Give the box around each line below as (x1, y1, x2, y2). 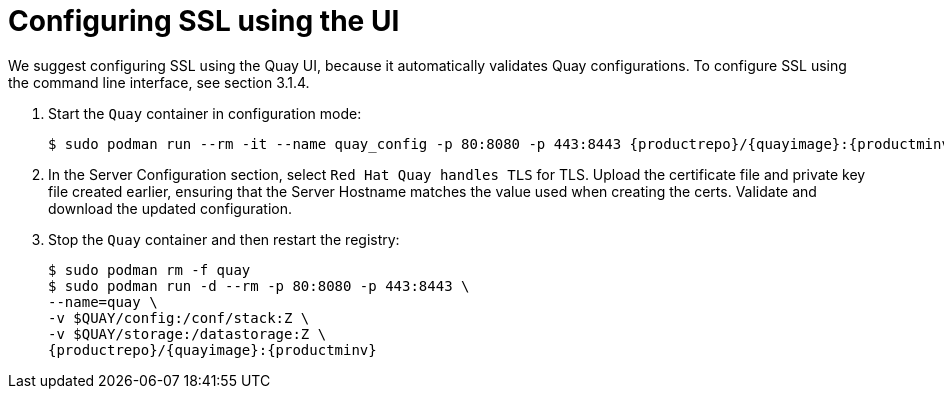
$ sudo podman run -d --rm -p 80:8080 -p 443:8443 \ (48, 277, 470, 294)
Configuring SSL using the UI (8, 4, 400, 38)
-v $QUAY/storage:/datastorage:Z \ (48, 325, 327, 342)
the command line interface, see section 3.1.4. (8, 73, 310, 91)
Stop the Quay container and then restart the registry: (48, 230, 400, 248)
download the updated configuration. (48, 199, 292, 217)
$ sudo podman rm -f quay (48, 261, 251, 278)
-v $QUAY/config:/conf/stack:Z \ (48, 309, 310, 326)
